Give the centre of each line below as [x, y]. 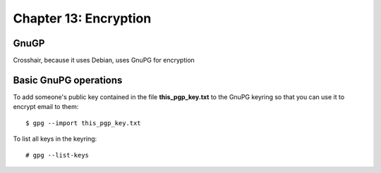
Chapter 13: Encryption [82, 18]
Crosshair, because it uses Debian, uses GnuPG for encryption [104, 60]
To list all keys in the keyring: [55, 139]
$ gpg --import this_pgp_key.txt [83, 123]
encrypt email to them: [46, 107]
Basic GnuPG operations [68, 80]
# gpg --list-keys [58, 155]
